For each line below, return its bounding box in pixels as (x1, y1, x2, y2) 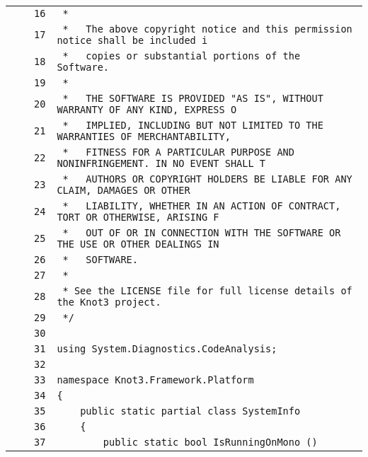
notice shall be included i (57, 35, 208, 46)
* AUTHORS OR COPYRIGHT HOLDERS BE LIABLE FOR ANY (62, 173, 352, 185)
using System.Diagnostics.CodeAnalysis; (57, 343, 277, 354)
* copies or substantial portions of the (62, 50, 301, 62)
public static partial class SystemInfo (80, 405, 301, 417)
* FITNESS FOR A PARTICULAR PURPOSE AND (62, 146, 294, 158)
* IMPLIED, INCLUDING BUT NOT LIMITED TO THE (62, 120, 323, 131)
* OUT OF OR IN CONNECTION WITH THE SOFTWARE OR (62, 227, 341, 238)
